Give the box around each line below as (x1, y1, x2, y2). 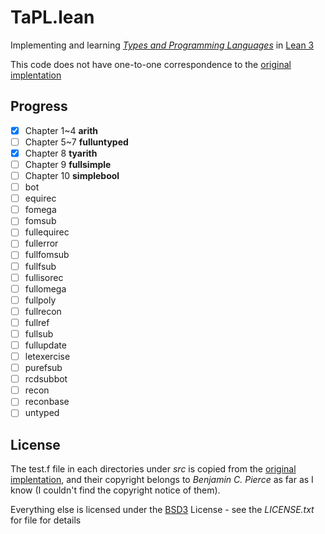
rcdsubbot (24, 373, 68, 385)
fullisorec (24, 271, 64, 283)
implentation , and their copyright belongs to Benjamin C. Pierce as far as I (10, 474, 314, 486)
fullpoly (24, 294, 57, 306)
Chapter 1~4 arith (24, 124, 99, 136)
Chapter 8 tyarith (24, 147, 98, 159)
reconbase (24, 396, 70, 408)
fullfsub (24, 260, 57, 272)
